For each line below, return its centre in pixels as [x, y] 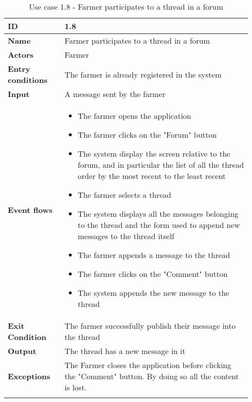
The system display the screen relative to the [154, 153]
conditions [28, 80]
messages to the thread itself [126, 236]
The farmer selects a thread [125, 195]
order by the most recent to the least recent [152, 176]
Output [22, 351]
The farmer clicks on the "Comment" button [153, 274]
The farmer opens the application [134, 116]
